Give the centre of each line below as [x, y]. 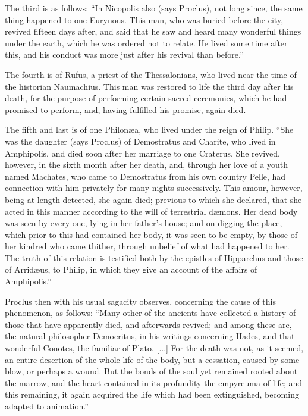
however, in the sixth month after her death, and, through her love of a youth [146, 165]
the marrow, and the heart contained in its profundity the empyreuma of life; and [154, 382]
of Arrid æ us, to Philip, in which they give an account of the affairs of [131, 269]
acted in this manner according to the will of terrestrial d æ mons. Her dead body [151, 211]
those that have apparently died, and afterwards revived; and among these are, [148, 324]
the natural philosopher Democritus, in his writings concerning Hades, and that [150, 336]
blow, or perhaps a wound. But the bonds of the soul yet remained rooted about [151, 371]
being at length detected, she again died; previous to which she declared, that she [153, 199]
